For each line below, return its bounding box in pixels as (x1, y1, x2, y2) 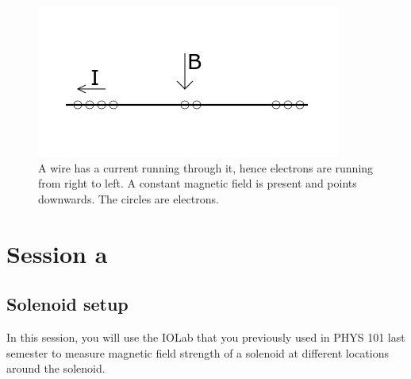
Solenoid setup (6, 292, 129, 316)
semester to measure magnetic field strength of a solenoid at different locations (6, 344, 390, 361)
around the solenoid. (6, 360, 106, 377)
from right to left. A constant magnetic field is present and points (38, 175, 357, 191)
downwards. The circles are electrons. (38, 190, 219, 207)
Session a (6, 237, 108, 269)
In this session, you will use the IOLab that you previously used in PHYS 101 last (6, 328, 405, 345)
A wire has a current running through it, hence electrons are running (38, 159, 374, 176)
